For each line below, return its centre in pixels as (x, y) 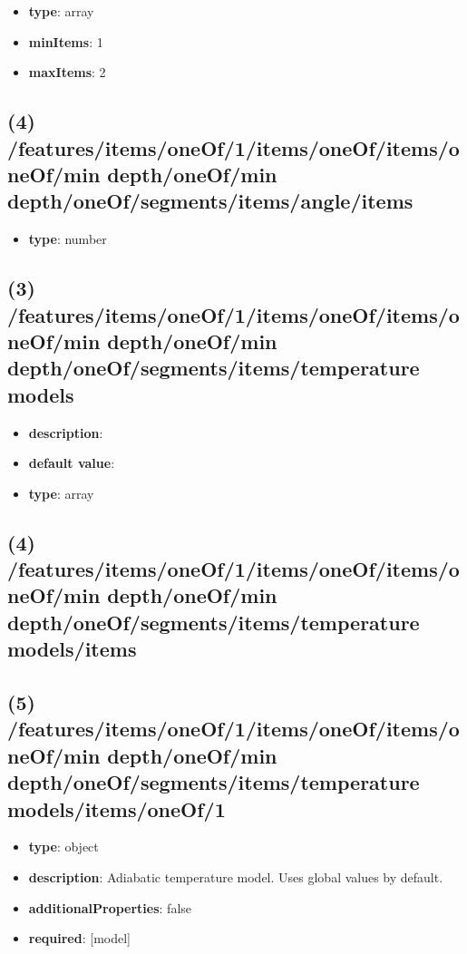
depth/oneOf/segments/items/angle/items (210, 201)
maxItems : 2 (67, 72)
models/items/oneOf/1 (117, 808)
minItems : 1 (66, 41)
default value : (72, 463)
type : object (63, 847)
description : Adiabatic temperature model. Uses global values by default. (236, 877)
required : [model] (79, 938)
